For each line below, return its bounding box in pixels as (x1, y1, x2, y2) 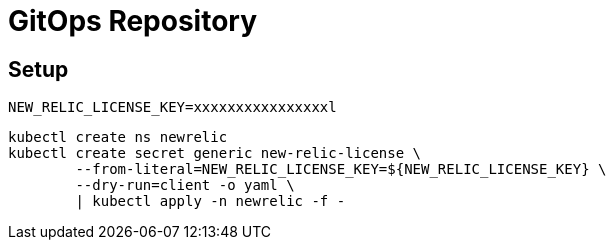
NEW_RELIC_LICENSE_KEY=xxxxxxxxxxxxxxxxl (8, 99, 337, 116)
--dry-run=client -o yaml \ (75, 177, 295, 194)
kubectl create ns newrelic (8, 129, 228, 146)
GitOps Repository (8, 4, 258, 38)
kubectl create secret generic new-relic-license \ (8, 145, 422, 162)
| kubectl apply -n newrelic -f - (75, 193, 346, 210)
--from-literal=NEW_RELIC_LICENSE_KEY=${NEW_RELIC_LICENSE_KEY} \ (75, 161, 607, 178)
